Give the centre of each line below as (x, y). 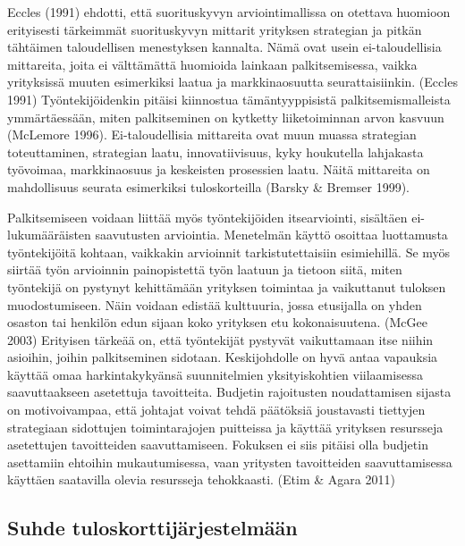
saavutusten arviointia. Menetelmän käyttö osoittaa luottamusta (271, 235)
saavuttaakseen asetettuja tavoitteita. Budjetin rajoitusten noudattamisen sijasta (229, 392)
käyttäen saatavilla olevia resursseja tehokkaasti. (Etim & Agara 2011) (201, 479)
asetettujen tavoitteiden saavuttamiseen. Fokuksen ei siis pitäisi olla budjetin (218, 445)
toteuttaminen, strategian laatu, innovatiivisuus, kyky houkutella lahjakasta (216, 151)
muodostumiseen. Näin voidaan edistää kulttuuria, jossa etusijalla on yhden (215, 304)
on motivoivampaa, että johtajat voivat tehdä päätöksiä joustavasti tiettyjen (216, 410)
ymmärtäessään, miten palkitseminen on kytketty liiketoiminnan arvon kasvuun (226, 117)
